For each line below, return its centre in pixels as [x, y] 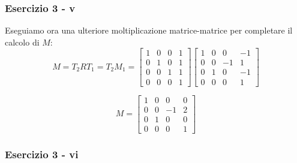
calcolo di [22, 42]
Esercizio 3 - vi [42, 154]
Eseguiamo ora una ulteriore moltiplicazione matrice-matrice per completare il [149, 30]
